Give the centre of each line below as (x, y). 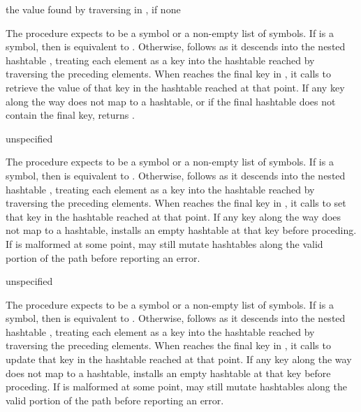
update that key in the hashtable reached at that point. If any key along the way (179, 359)
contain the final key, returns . (70, 115)
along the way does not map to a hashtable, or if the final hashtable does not (171, 101)
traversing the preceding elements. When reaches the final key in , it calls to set (176, 203)
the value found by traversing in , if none (93, 9)
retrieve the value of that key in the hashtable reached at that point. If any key (175, 87)
